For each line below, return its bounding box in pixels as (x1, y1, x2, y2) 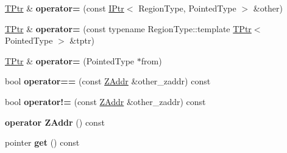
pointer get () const (5, 136, 80, 149)
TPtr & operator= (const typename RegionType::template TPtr (5, 22, 252, 35)
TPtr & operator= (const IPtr (5, 2, 124, 14)
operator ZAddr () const (5, 115, 105, 128)
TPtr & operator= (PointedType (5, 54, 135, 67)
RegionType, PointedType (138, 2, 236, 14)
